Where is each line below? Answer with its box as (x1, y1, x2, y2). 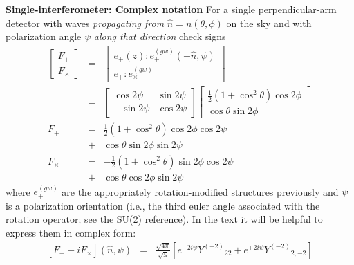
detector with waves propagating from (6, 15, 165, 30)
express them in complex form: (6, 225, 136, 239)
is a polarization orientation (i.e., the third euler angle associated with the (6, 198, 320, 212)
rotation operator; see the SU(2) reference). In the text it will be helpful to (6, 212, 323, 226)
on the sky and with (226, 15, 312, 30)
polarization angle (6, 29, 82, 44)
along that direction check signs (93, 29, 226, 44)
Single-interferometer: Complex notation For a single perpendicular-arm (6, 2, 337, 16)
